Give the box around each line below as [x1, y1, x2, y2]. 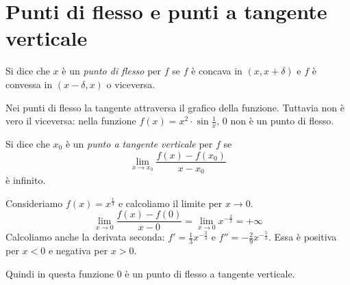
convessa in [5, 77, 53, 91]
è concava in [191, 64, 242, 78]
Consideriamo [5, 195, 63, 210]
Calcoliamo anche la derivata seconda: [5, 230, 165, 244]
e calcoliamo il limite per [118, 195, 223, 210]
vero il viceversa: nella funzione [5, 113, 136, 128]
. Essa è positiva [268, 230, 337, 244]
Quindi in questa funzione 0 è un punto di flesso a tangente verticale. [5, 266, 295, 280]
